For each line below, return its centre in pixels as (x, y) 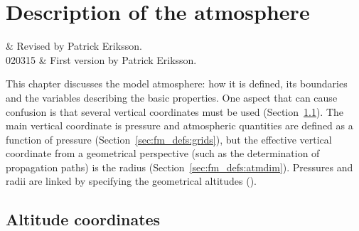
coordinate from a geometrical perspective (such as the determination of (163, 153)
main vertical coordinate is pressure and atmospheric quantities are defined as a (179, 125)
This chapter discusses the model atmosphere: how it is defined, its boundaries (177, 84)
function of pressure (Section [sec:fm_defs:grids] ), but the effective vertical (169, 139)
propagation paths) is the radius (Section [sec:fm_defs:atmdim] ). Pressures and (179, 167)
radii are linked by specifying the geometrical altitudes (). (132, 181)
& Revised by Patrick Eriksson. (74, 46)
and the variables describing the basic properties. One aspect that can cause (172, 97)
